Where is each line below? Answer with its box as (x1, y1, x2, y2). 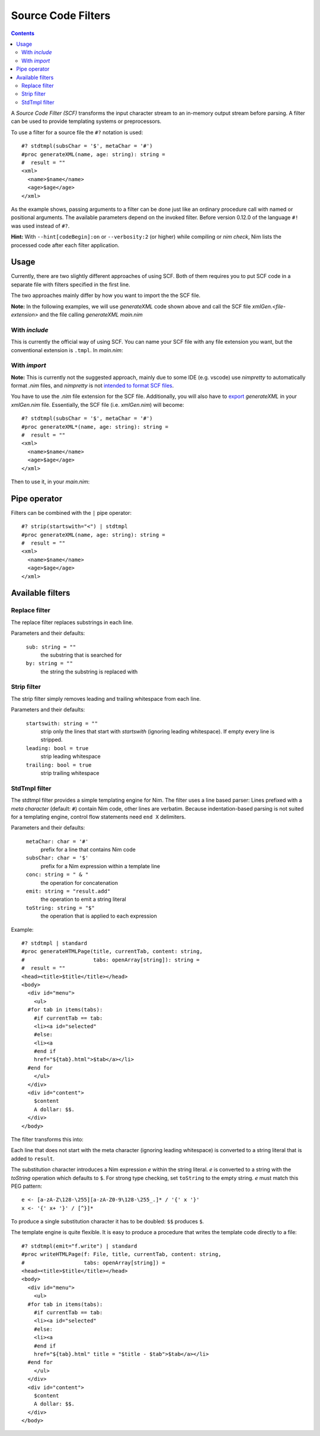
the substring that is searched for (40, 651, 122, 659)
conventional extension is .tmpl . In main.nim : (11, 346, 123, 353)
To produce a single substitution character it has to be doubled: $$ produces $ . (11, 1218, 204, 1225)
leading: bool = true (25, 745, 89, 751)
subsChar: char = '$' (25, 855, 89, 861)
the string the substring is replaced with (40, 668, 138, 675)
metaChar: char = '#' (25, 838, 89, 844)
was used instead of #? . (11, 222, 70, 229)
